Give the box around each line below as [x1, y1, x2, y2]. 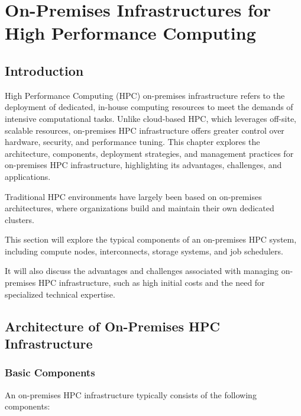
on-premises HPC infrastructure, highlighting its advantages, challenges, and [5, 159, 282, 171]
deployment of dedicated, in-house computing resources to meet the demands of [5, 101, 293, 113]
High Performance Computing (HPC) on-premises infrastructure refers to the [5, 89, 285, 101]
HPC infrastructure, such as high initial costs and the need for [38, 276, 265, 289]
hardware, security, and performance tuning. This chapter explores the [5, 136, 260, 148]
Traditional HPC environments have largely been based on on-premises [5, 190, 262, 202]
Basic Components [5, 365, 95, 380]
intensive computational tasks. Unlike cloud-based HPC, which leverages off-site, [5, 112, 296, 124]
